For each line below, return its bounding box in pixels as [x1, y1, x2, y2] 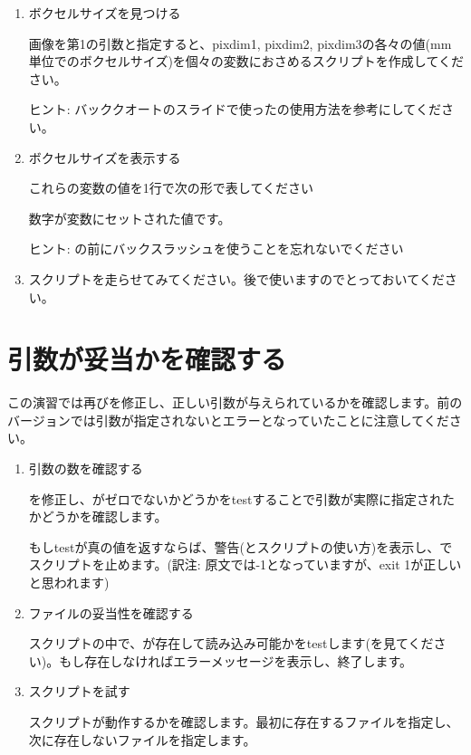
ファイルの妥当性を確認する [28, 603, 194, 622]
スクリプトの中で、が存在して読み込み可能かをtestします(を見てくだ [28, 634, 434, 653]
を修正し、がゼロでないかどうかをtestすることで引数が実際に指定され [28, 489, 442, 508]
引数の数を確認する [28, 459, 143, 478]
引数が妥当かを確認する [7, 340, 287, 377]
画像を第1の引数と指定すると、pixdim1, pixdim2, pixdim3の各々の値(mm [28, 33, 452, 53]
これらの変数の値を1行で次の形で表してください [28, 178, 313, 197]
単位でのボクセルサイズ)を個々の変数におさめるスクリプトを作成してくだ [28, 52, 464, 71]
